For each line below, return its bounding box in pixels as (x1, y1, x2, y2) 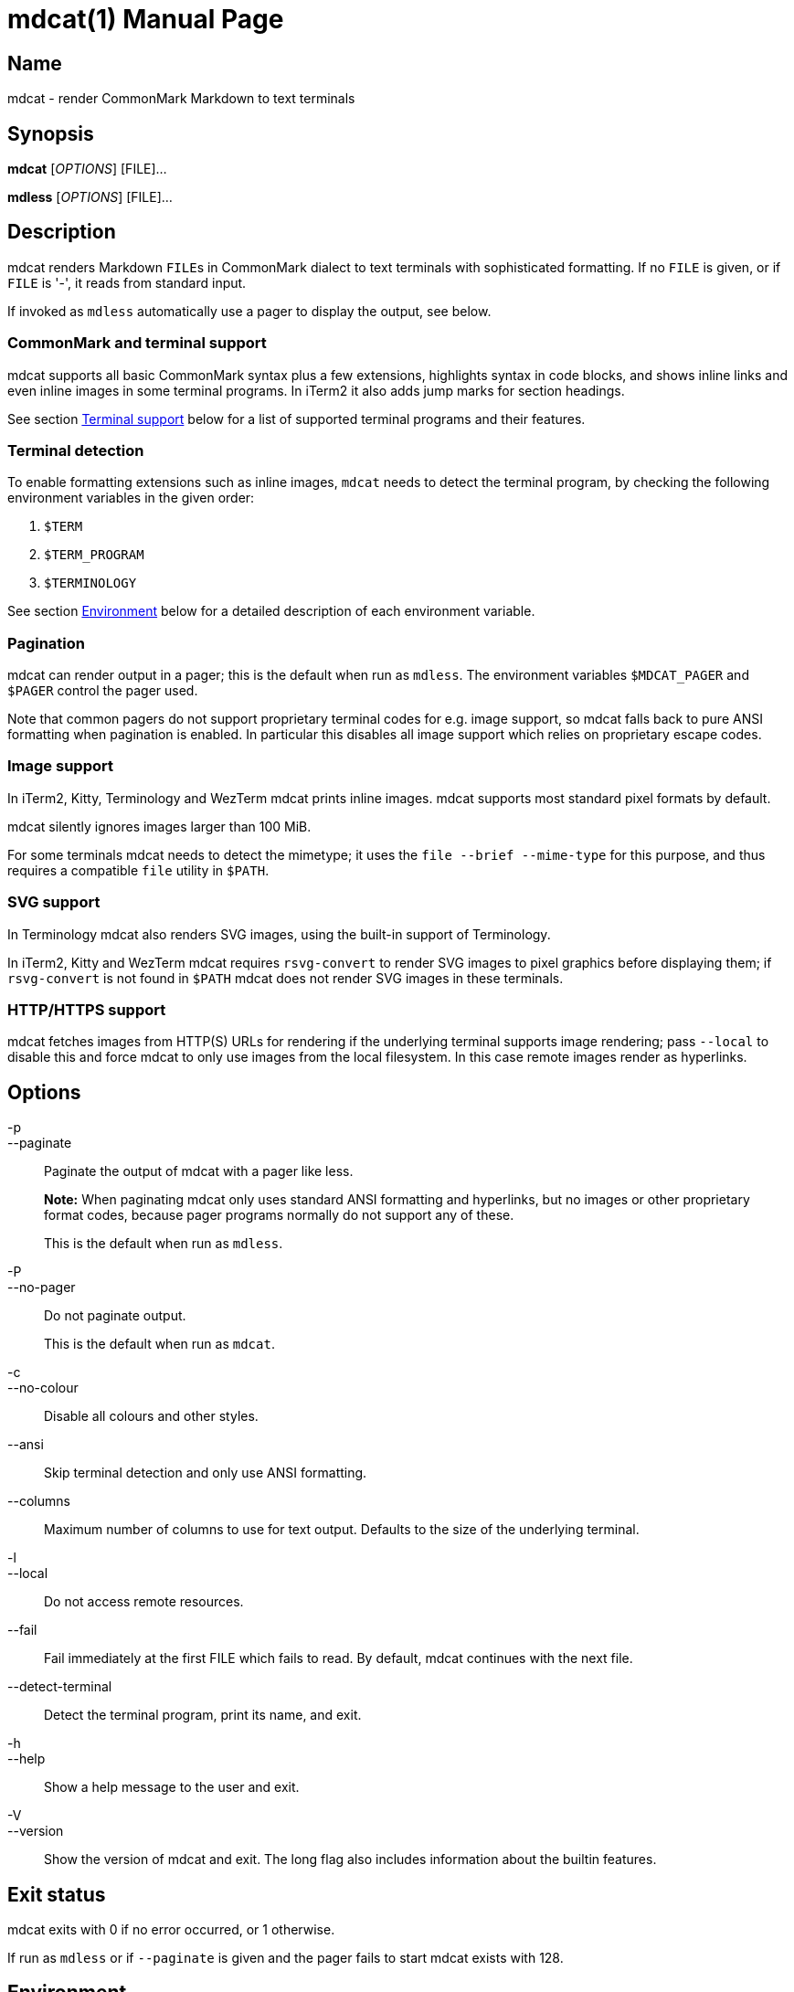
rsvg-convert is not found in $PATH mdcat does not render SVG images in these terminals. (7, 970, 564, 986)
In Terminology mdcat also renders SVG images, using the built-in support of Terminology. (7, 926, 551, 942)
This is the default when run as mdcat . (44, 1336, 275, 1352)
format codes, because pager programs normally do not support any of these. (44, 1207, 514, 1224)
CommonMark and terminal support (7, 334, 267, 353)
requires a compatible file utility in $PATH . (7, 862, 270, 878)
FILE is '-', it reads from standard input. (7, 274, 247, 291)
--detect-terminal (7, 1679, 112, 1695)
